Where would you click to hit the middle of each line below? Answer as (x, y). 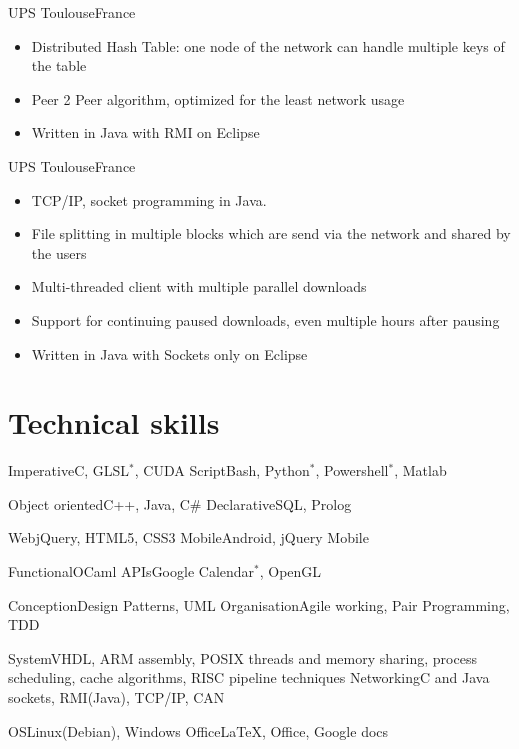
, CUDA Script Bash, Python (222, 470)
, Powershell (352, 470)
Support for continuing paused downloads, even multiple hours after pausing (265, 319)
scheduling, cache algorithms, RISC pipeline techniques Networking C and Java (249, 677)
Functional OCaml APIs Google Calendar (131, 571)
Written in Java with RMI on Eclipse (145, 132)
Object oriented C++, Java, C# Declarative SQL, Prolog (180, 503)
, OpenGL (290, 571)
